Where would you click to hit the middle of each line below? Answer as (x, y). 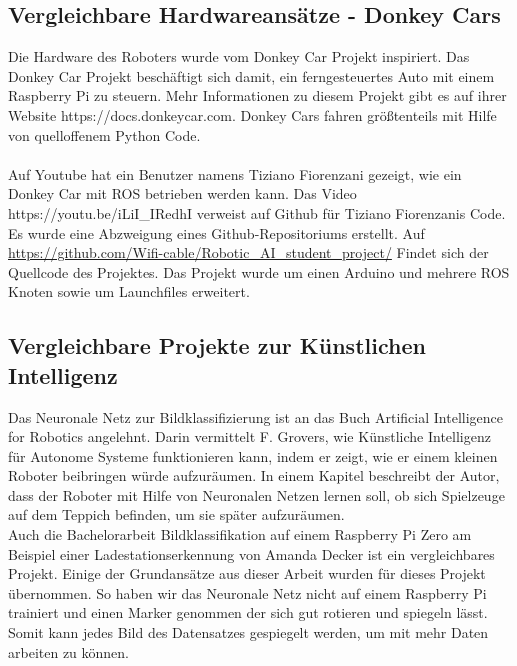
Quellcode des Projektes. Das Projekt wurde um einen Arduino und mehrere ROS (259, 271)
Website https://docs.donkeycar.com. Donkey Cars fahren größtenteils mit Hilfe (252, 114)
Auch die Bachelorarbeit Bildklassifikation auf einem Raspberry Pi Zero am (240, 534)
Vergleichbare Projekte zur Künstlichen (217, 345)
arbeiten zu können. (69, 651)
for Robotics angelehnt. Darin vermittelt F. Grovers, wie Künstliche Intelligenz (249, 436)
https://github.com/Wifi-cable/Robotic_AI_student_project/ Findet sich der (248, 252)
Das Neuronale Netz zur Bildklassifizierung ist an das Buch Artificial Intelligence (255, 416)
